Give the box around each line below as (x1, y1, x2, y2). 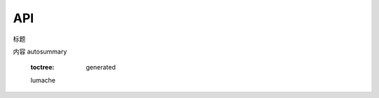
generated (86, 63, 116, 72)
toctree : (30, 63, 55, 72)
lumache (30, 76, 56, 84)
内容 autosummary (13, 47, 67, 56)
